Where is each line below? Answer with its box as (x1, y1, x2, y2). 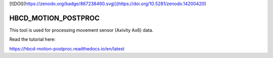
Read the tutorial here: (9, 36, 56, 42)
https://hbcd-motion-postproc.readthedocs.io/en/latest (9, 45, 125, 51)
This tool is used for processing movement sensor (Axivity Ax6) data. (9, 27, 154, 33)
